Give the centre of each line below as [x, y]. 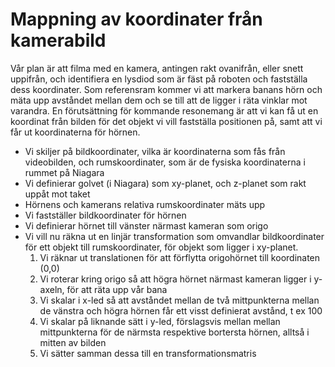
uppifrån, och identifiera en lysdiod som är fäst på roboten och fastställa [159, 79]
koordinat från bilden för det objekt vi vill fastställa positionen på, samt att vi [166, 121]
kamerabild [58, 40]
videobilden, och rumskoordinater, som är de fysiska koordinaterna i [165, 162]
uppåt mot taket [57, 194]
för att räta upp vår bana [117, 289]
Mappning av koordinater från [136, 19]
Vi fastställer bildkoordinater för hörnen [105, 215]
